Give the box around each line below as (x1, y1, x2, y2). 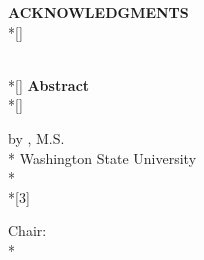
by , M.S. (8, 127, 65, 148)
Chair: (8, 220, 47, 241)
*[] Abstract (8, 74, 90, 95)
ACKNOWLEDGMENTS (8, 2, 189, 22)
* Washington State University (8, 147, 197, 168)
